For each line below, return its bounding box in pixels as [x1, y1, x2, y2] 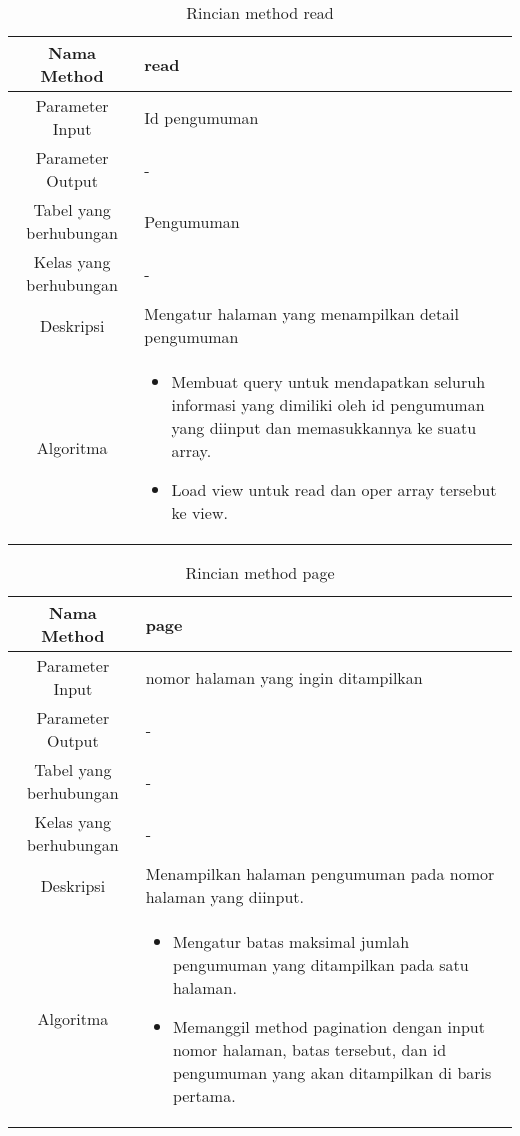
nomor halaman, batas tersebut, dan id [172, 1038, 447, 1061]
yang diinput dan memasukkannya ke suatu [171, 416, 477, 439]
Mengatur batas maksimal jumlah [172, 930, 410, 953]
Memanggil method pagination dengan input [172, 1015, 485, 1038]
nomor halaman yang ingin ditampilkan [145, 665, 423, 689]
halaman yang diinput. [145, 885, 304, 908]
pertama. [172, 1084, 236, 1107]
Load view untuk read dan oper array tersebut [171, 478, 497, 501]
